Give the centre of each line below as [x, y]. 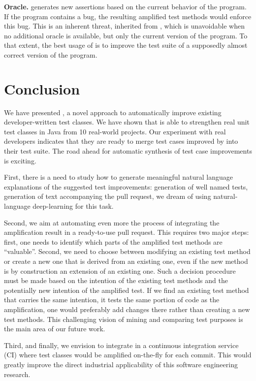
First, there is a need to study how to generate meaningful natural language [118, 177]
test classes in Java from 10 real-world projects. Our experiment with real [115, 131]
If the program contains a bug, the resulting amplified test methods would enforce [128, 16]
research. [17, 374]
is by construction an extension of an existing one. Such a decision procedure [120, 270]
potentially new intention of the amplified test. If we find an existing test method [127, 290]
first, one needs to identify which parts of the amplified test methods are [113, 241]
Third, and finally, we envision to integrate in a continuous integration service [121, 345]
